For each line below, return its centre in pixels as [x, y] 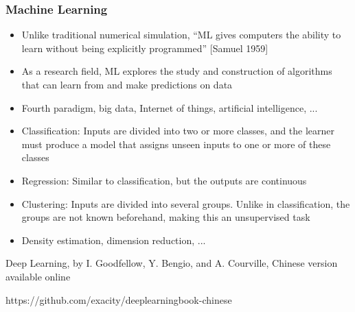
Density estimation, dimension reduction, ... [114, 240]
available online [38, 276]
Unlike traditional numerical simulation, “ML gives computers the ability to [181, 35]
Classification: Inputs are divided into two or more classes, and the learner [178, 131]
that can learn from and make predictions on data [127, 84]
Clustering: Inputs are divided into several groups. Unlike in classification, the [186, 203]
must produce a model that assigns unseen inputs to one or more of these [176, 144]
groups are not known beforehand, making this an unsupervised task [166, 217]
